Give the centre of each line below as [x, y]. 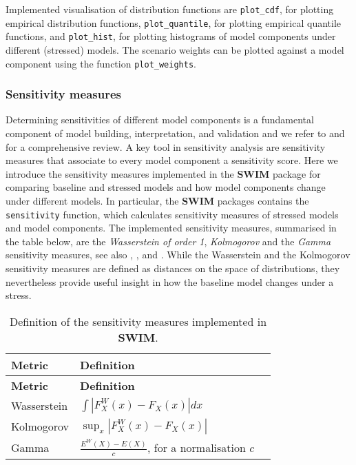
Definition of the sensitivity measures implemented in [138, 321]
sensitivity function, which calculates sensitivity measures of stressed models [172, 214]
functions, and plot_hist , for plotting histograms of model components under [171, 36]
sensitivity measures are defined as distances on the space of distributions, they [173, 268]
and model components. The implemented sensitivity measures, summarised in [171, 228]
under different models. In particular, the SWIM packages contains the [157, 200]
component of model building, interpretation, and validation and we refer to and [175, 133]
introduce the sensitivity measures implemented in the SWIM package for [163, 173]
